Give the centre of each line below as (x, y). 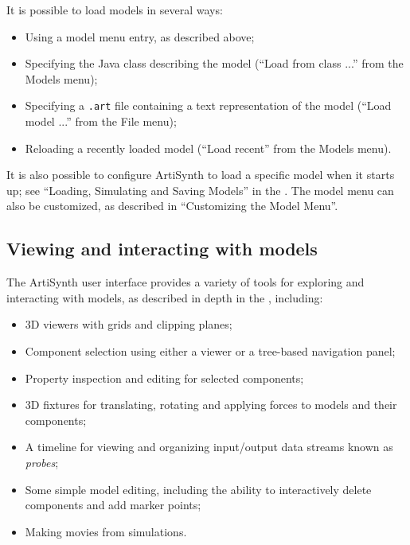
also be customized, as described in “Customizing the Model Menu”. (172, 206)
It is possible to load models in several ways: (115, 10)
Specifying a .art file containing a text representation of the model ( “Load (208, 105)
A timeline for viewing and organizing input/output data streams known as (209, 447)
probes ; (42, 462)
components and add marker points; (113, 505)
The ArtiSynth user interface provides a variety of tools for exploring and (185, 282)
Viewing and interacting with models (162, 249)
